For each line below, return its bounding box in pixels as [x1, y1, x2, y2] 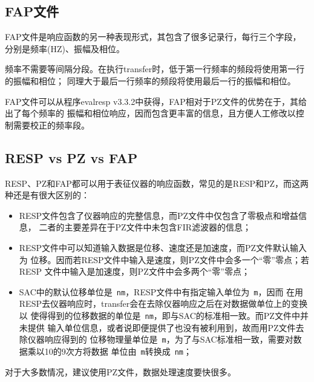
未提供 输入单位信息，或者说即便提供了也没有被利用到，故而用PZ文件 [19, 321, 296, 333]
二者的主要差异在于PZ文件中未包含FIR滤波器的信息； [39, 221, 252, 233]
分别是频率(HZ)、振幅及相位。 [5, 42, 125, 55]
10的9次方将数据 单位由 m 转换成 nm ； [44, 344, 192, 357]
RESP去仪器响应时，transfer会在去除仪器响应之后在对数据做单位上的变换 [19, 297, 308, 310]
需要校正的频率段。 [13, 118, 90, 131]
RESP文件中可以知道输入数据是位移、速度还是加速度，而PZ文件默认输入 [19, 241, 307, 253]
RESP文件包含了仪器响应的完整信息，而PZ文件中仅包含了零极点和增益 [19, 209, 299, 221]
